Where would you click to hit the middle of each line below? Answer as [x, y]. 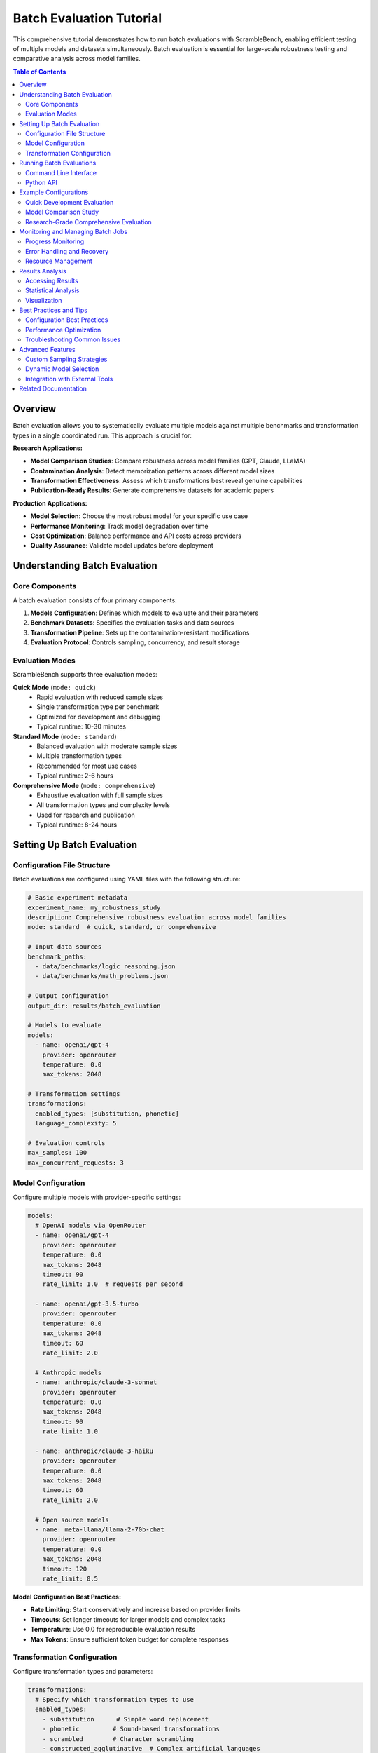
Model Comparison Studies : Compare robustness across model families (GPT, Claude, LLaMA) [168, 461]
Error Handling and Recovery [67, 251]
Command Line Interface [61, 172]
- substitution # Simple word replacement [126, 1719]
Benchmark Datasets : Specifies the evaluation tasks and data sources [132, 623]
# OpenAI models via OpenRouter [91, 1225]
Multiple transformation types [79, 756]
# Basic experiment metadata [78, 898]
